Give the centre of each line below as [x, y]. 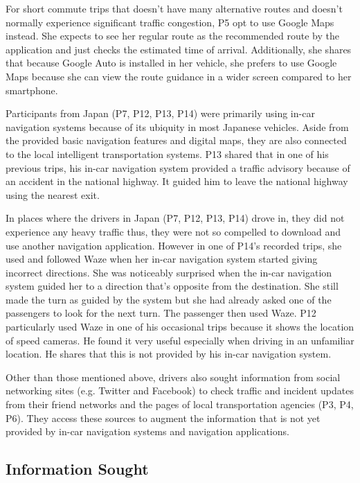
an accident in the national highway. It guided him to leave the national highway [177, 181]
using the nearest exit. [53, 194]
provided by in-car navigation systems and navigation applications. [147, 431]
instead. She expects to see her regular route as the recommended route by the [172, 36]
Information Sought [77, 469]
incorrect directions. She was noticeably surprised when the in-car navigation [169, 272]
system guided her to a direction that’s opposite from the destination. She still [172, 286]
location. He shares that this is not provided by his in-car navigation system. [169, 354]
